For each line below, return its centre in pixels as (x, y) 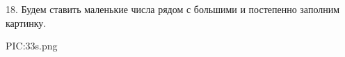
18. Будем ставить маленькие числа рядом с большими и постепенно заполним (173, 9)
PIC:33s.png (32, 46)
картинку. (26, 22)
